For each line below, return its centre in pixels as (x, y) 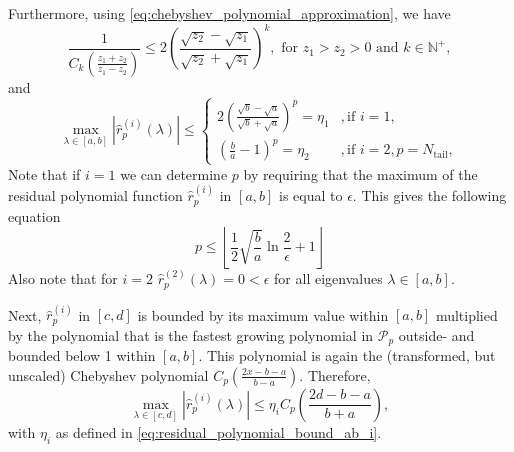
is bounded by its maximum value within (263, 314)
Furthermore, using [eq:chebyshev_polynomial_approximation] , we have (229, 13)
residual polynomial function (95, 195)
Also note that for (63, 278)
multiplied (466, 314)
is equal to (311, 195)
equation (34, 215)
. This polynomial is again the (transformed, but (347, 355)
